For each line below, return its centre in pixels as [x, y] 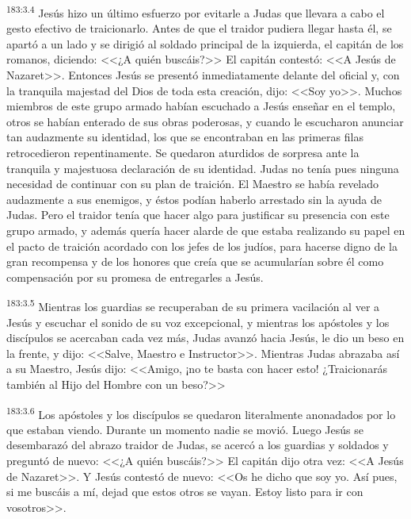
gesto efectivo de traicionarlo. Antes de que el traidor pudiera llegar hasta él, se [199, 28]
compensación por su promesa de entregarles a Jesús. [135, 277]
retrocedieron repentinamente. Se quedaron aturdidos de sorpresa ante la [183, 152]
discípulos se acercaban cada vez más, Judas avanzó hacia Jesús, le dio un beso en [205, 338]
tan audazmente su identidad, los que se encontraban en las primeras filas [185, 137]
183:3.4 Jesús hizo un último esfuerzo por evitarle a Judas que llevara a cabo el [196, 12]
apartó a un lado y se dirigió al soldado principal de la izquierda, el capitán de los [205, 43]
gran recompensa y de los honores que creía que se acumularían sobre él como [195, 261]
